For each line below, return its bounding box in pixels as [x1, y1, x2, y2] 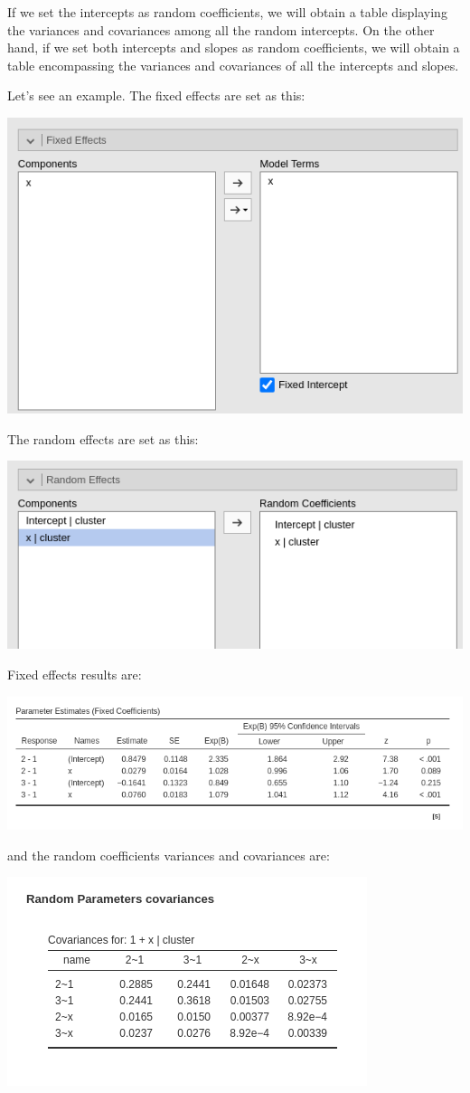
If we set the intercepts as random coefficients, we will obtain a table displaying [7, 3, 447, 21]
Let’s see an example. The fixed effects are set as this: [7, 86, 305, 105]
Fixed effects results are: [7, 664, 142, 683]
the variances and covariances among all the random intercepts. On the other [7, 20, 435, 39]
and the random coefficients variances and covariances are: [7, 845, 330, 864]
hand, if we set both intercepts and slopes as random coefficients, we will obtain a [7, 38, 460, 57]
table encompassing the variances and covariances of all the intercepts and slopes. [7, 55, 459, 74]
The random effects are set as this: [7, 429, 199, 448]
